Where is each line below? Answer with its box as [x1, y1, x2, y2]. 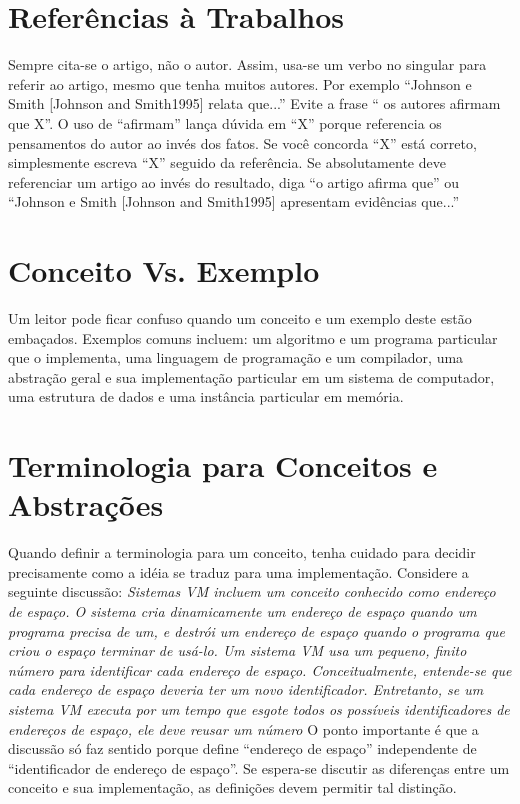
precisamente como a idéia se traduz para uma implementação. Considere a [8, 561, 469, 582]
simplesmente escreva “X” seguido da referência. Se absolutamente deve [8, 152, 446, 173]
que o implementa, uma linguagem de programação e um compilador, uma [8, 347, 464, 368]
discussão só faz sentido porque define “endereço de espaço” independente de [8, 738, 477, 759]
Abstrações [8, 484, 164, 525]
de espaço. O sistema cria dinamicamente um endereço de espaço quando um [8, 601, 477, 622]
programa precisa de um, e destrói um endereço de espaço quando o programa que [8, 620, 505, 641]
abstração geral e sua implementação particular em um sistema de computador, [8, 366, 495, 387]
